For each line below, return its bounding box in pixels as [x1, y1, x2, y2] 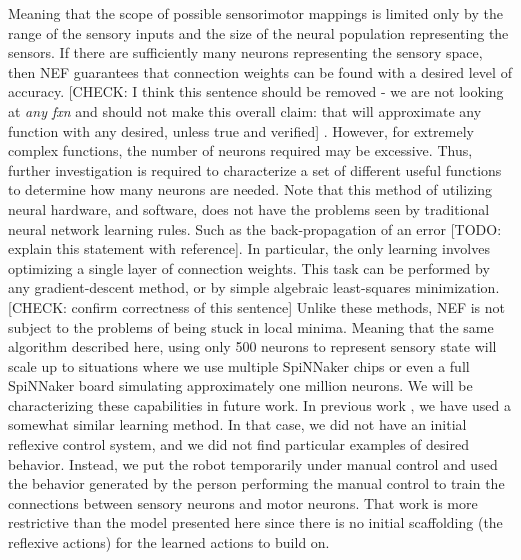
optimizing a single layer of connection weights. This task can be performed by [8, 257, 490, 278]
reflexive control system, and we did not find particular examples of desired [8, 434, 469, 455]
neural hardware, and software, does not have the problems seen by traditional [8, 198, 490, 219]
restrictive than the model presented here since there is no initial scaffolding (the [8, 512, 503, 533]
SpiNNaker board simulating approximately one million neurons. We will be [8, 375, 473, 396]
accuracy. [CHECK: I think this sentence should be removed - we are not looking [8, 81, 504, 102]
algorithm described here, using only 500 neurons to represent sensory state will [8, 336, 497, 357]
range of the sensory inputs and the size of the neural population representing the [8, 22, 509, 43]
